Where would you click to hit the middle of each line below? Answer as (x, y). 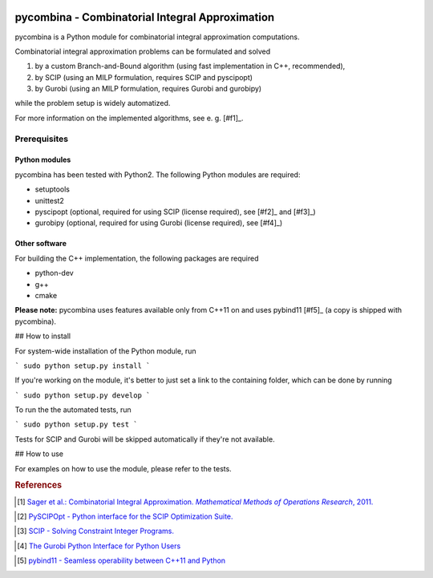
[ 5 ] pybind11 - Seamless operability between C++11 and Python (121, 560)
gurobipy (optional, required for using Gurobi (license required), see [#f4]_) (159, 223)
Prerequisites (41, 139)
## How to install (43, 336)
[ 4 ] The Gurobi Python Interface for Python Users (99, 546)
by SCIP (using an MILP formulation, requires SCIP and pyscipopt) (144, 77)
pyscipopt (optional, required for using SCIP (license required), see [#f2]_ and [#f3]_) (175, 212)
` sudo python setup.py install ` (83, 366)
